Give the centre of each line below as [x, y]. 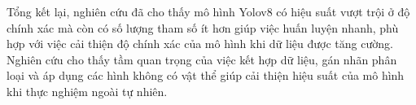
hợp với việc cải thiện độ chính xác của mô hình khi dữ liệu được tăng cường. [200, 44]
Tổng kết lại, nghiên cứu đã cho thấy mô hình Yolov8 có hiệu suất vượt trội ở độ [208, 11]
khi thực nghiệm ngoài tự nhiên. [87, 91]
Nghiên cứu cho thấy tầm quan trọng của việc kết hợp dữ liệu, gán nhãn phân [202, 59]
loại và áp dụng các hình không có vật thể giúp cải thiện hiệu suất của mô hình [206, 75]
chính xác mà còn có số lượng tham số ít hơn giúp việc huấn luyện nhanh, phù [203, 27]
